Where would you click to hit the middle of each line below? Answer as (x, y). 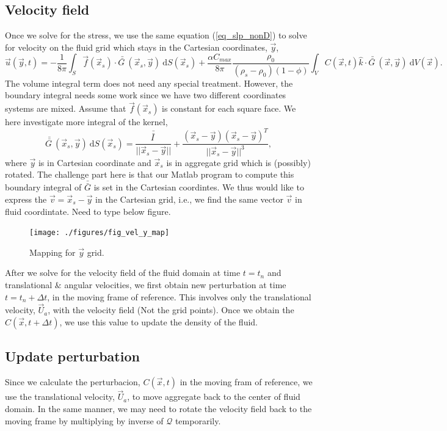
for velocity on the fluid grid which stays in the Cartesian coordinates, (136, 47)
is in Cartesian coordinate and (95, 162)
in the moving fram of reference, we (246, 382)
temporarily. (198, 420)
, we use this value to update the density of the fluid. (158, 321)
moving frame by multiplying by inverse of (84, 420)
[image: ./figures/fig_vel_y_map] (100, 233)
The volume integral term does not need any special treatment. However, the (149, 83)
